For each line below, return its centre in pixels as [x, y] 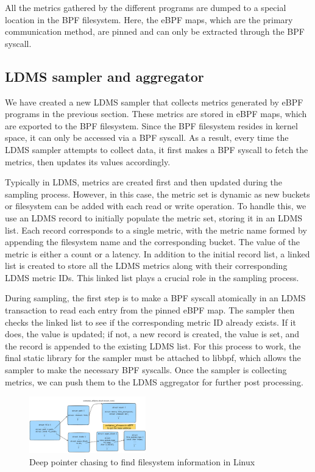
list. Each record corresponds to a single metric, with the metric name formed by [156, 230]
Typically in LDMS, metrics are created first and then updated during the [143, 182]
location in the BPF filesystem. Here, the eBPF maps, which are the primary [149, 19]
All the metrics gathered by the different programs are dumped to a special [146, 7]
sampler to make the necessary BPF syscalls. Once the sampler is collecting [146, 370]
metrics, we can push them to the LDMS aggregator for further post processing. [154, 381]
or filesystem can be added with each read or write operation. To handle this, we [156, 206]
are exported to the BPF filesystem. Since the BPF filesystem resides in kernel [151, 125]
